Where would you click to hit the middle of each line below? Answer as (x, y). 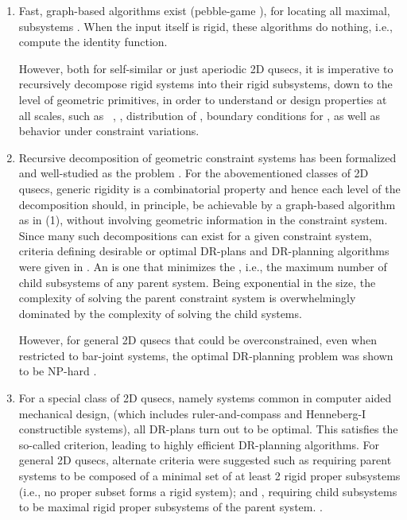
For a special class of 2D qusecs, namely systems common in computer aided (205, 398)
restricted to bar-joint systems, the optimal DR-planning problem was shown (206, 355)
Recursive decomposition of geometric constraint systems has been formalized (207, 157)
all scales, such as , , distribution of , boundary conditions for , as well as (199, 115)
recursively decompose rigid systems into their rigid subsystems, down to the (205, 84)
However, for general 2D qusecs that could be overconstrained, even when (198, 340)
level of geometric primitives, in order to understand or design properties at (203, 99)
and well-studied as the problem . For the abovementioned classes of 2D (194, 173)
